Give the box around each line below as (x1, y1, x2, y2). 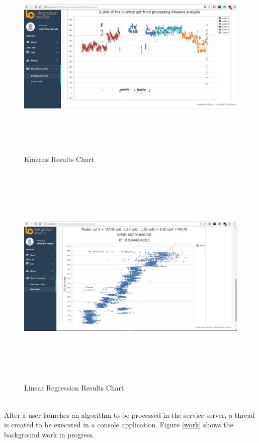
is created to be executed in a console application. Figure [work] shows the (4, 419, 233, 430)
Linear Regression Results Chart (24, 382, 124, 393)
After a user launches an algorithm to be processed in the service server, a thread (4, 409, 255, 420)
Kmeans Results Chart (24, 153, 94, 164)
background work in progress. (4, 429, 95, 439)
